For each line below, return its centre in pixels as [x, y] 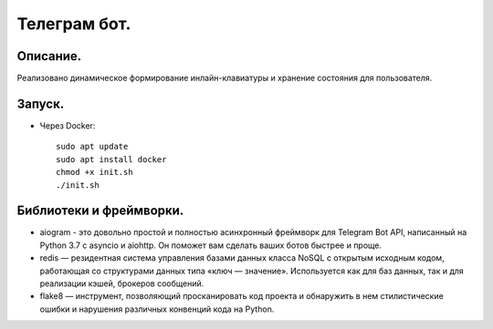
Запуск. [41, 103]
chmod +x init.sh [94, 172]
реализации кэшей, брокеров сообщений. [122, 283]
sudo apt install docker [111, 159]
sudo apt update [92, 147]
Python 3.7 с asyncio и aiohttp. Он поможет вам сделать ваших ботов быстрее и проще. [211, 245]
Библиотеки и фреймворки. [100, 211]
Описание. [49, 56]
